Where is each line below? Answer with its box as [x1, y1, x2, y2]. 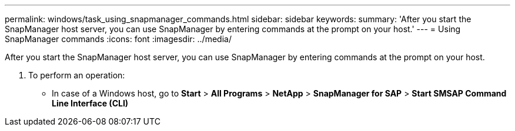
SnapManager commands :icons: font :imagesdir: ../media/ [5, 34, 232, 44]
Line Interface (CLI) [52, 98, 129, 108]
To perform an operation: [28, 70, 125, 80]
